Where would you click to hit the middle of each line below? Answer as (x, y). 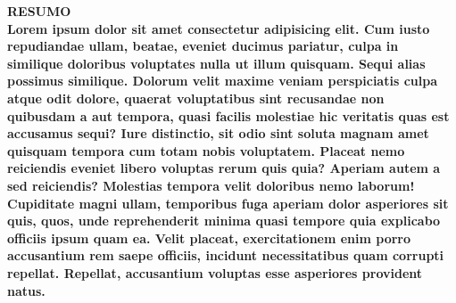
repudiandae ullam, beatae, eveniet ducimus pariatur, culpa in (203, 46)
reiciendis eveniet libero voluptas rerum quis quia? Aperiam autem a (224, 168)
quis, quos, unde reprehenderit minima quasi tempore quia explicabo (224, 221)
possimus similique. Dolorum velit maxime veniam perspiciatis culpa (222, 81)
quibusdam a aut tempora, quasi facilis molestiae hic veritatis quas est (228, 115)
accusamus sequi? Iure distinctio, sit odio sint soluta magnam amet (218, 133)
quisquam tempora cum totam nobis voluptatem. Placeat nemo (206, 150)
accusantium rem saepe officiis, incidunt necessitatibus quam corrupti (226, 255)
